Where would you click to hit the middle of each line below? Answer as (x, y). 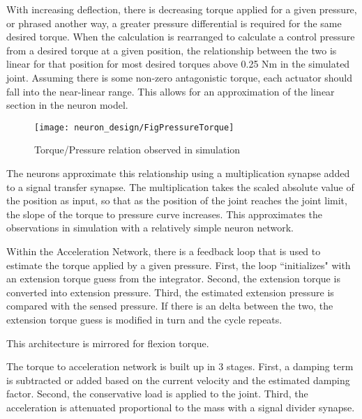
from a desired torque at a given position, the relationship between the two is (172, 50)
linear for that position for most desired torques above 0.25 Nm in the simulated (178, 64)
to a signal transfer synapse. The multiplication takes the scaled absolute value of (180, 186)
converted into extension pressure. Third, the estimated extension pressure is (170, 292)
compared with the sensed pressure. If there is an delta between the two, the (170, 306)
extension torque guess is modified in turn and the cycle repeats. (144, 319)
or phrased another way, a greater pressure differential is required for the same (174, 23)
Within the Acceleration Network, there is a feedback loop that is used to (164, 251)
